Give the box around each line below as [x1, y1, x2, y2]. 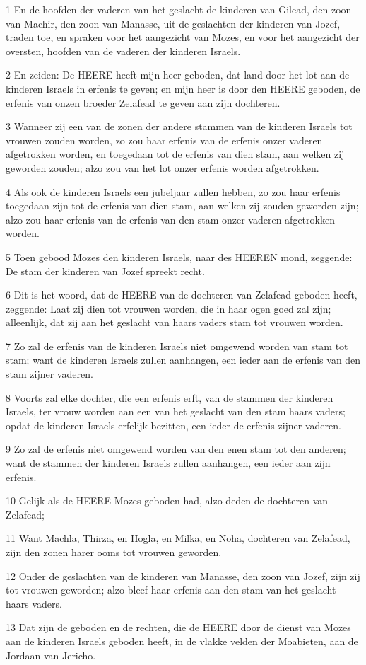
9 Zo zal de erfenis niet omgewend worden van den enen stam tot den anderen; [6, 441, 346, 456]
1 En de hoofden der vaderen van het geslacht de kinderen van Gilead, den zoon [6, 2, 352, 16]
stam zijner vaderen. [6, 366, 93, 381]
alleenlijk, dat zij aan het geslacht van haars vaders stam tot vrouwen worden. [6, 315, 343, 330]
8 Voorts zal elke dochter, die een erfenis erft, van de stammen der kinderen [6, 390, 333, 405]
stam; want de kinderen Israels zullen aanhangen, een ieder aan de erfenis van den [6, 352, 361, 367]
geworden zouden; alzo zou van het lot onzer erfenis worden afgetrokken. [6, 160, 319, 175]
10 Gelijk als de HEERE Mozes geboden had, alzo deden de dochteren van [6, 493, 329, 508]
